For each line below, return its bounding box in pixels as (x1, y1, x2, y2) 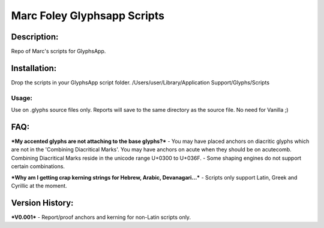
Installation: (11, 63, 57, 73)
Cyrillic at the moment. (11, 182, 67, 189)
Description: (11, 32, 59, 42)
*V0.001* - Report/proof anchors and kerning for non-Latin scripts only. (11, 213, 191, 221)
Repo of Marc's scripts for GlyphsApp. (11, 48, 106, 55)
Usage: (11, 93, 33, 102)
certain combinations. (11, 163, 65, 170)
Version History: (11, 197, 74, 208)
